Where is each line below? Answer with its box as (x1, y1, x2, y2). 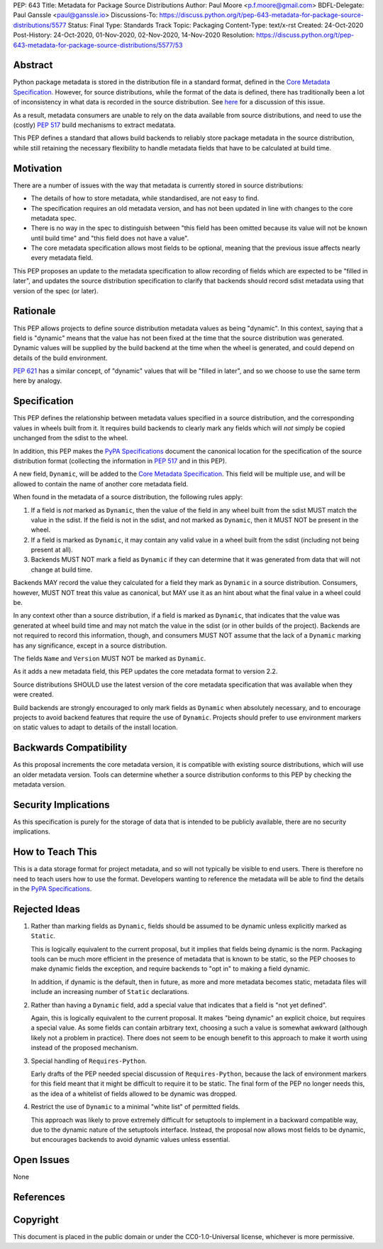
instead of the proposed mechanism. (30, 1044, 138, 1052)
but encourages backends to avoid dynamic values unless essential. (30, 1135, 231, 1144)
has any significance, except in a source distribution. (13, 641, 167, 650)
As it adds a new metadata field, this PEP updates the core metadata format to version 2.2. (13, 667, 278, 676)
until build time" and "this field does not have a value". (30, 234, 189, 242)
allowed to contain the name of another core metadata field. (13, 479, 189, 488)
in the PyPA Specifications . (13, 885, 92, 893)
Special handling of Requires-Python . (30, 1057, 147, 1065)
